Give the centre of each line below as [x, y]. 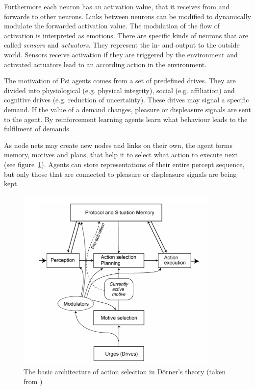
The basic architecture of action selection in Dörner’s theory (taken [125, 372]
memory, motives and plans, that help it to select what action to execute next [121, 155]
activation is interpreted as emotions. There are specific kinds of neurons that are [126, 35]
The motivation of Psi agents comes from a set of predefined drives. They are [120, 81]
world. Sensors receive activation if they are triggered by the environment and [121, 54]
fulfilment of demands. [38, 129]
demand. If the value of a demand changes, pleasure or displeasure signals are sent [127, 109]
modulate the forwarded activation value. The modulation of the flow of [112, 26]
